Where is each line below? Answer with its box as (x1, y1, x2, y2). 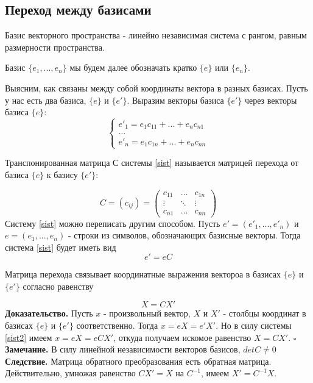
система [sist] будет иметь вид (5, 240, 116, 253)
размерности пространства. (5, 40, 105, 53)
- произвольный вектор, (103, 307, 191, 320)
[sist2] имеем (5, 331, 52, 343)
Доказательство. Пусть (5, 307, 93, 320)
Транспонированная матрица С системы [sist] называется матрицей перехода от (5, 156, 299, 169)
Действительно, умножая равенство (5, 367, 136, 379)
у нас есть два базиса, (5, 93, 86, 106)
